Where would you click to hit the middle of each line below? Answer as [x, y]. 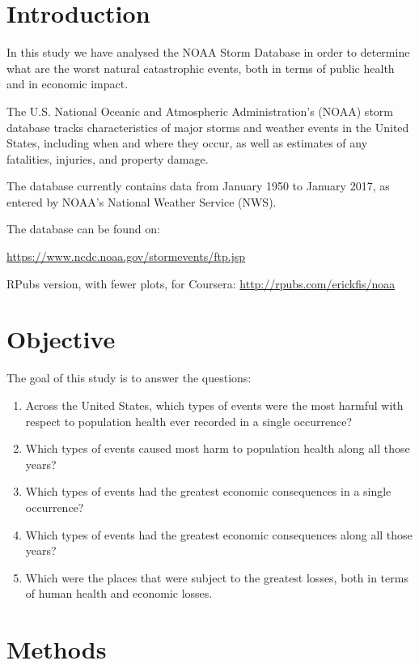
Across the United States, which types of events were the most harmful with [214, 405]
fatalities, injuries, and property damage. [108, 158]
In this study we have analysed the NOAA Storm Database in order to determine [208, 52]
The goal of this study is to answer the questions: [129, 378]
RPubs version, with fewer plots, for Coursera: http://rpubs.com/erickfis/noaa [201, 283]
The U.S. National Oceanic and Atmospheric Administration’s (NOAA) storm [200, 111]
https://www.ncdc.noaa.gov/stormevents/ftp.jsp [126, 256]
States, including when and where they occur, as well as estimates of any [187, 143]
